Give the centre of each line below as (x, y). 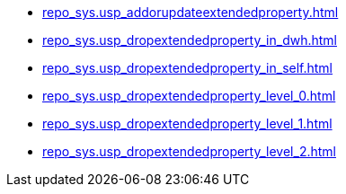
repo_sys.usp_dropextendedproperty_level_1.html (187, 123)
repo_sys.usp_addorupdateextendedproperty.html (191, 12)
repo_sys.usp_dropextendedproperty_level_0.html (189, 96)
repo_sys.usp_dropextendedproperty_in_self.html (188, 68)
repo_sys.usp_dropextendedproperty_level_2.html (189, 151)
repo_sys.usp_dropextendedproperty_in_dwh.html (190, 40)
